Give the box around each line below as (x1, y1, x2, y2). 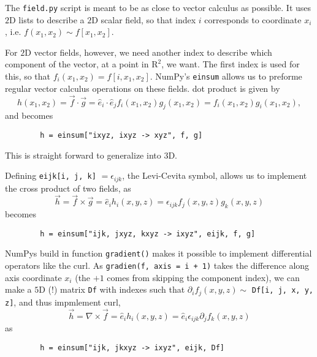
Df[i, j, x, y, (251, 286, 313, 295)
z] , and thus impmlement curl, (5, 295, 121, 308)
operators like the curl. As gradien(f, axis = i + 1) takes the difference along (5, 259, 310, 272)
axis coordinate (5, 271, 62, 284)
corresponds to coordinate (204, 13, 302, 26)
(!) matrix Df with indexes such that (48, 283, 185, 296)
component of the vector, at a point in (5, 58, 149, 70)
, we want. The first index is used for (161, 58, 300, 70)
